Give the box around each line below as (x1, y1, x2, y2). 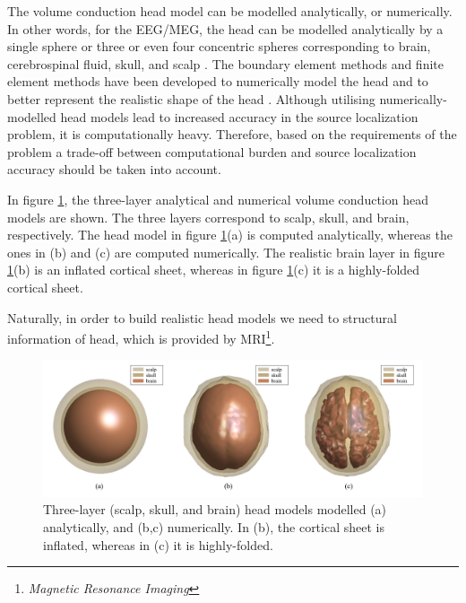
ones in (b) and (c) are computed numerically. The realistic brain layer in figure (7, 242, 445, 261)
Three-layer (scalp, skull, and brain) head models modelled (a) (43, 500, 387, 519)
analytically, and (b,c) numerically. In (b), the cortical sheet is (43, 517, 384, 536)
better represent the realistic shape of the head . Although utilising (7, 89, 375, 108)
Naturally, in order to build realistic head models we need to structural (7, 308, 397, 327)
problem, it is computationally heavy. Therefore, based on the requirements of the (7, 125, 457, 144)
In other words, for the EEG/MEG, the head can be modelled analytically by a (7, 19, 444, 38)
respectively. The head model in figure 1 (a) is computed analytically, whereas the (7, 225, 453, 244)
